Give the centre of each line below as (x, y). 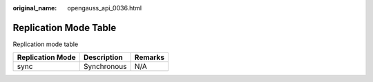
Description (103, 57)
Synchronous (105, 67)
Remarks (150, 57)
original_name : (35, 8)
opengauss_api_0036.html (104, 8)
